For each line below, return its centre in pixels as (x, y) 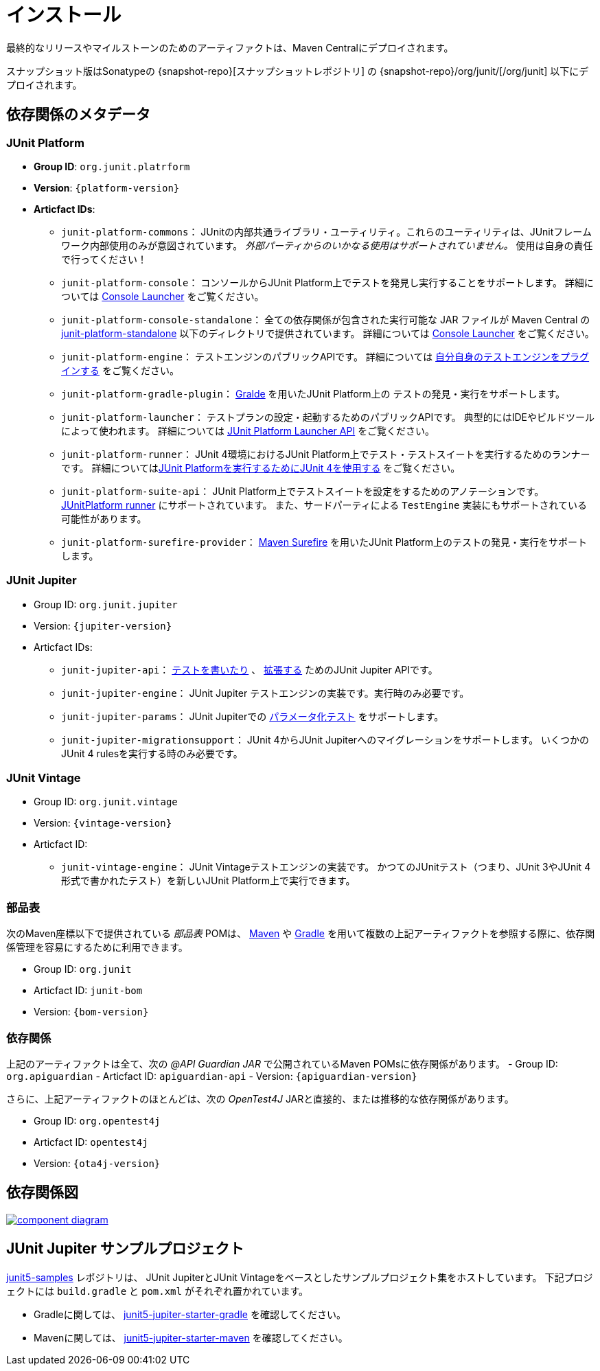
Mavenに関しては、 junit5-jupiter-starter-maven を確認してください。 (191, 1337)
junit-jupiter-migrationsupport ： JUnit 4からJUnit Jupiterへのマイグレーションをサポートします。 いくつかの (325, 739)
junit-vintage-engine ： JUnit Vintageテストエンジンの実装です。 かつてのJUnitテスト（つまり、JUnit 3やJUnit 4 (326, 867)
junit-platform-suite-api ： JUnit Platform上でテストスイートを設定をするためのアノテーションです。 (303, 491)
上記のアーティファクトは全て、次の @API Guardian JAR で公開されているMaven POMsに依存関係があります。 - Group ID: (282, 1063)
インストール (64, 15)
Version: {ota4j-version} (97, 1163)
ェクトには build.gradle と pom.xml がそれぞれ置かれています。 (158, 1291)
